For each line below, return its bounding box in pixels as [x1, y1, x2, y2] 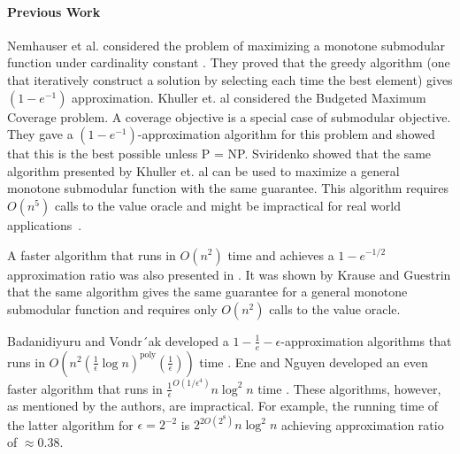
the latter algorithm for [7, 415, 134, 434]
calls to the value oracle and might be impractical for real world [54, 196, 402, 214]
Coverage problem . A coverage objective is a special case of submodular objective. [7, 107, 451, 126]
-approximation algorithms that [280, 331, 452, 350]
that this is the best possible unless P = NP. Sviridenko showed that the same [7, 144, 432, 163]
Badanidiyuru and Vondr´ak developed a [7, 331, 229, 350]
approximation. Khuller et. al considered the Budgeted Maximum [72, 88, 426, 106]
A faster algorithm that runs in [7, 245, 176, 264]
